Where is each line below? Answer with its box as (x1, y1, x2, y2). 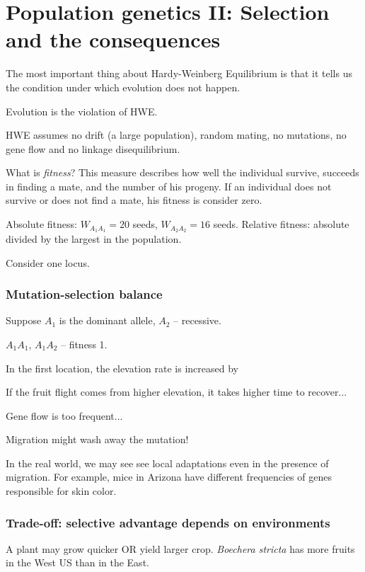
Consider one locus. (6, 255, 90, 270)
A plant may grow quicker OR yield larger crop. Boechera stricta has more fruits (6, 541, 355, 556)
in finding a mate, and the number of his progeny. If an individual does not (6, 178, 332, 193)
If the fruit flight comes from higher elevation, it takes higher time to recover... (6, 384, 347, 399)
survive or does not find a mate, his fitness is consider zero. (6, 193, 262, 207)
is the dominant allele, (59, 313, 156, 328)
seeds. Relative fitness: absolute (213, 217, 349, 231)
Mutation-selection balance (6, 285, 163, 303)
